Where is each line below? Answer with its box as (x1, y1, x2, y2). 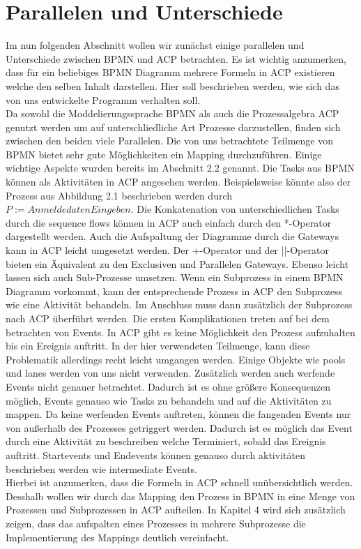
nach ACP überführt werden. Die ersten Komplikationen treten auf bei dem (6, 311, 330, 325)
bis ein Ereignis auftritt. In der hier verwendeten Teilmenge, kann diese (6, 338, 310, 353)
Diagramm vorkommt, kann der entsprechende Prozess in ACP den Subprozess (6, 283, 343, 298)
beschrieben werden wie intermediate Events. (6, 461, 198, 476)
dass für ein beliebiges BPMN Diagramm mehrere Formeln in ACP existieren (6, 65, 335, 80)
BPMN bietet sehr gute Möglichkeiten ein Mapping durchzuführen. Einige (6, 146, 322, 161)
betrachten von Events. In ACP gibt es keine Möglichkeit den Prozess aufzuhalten (6, 324, 355, 339)
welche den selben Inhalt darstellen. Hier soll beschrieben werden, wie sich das (6, 78, 339, 93)
